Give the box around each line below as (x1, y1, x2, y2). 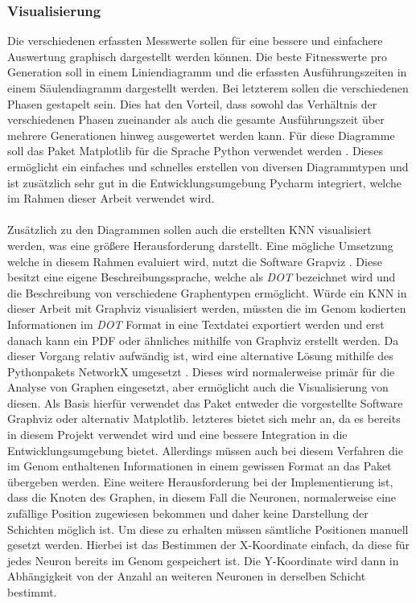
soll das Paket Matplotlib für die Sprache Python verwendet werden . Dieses (7, 142, 383, 159)
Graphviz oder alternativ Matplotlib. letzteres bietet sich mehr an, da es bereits (7, 410, 401, 427)
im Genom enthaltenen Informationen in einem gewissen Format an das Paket (7, 457, 392, 474)
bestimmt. (7, 584, 57, 600)
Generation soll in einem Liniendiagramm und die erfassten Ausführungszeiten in (7, 64, 407, 80)
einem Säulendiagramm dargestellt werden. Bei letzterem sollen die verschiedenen (7, 80, 409, 96)
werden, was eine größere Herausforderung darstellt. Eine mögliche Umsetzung (7, 236, 393, 253)
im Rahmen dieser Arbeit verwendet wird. (7, 190, 215, 207)
